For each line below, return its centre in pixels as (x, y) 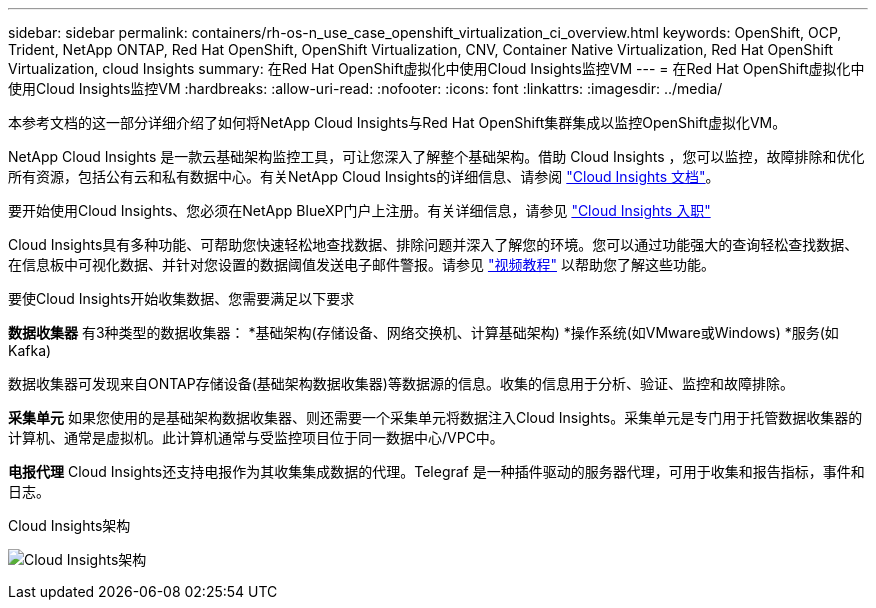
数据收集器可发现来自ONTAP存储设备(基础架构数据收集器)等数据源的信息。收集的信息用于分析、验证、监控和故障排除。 (401, 383)
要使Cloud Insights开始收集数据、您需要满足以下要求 (181, 298)
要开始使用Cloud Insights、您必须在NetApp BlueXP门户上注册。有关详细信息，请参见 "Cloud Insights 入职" (359, 210)
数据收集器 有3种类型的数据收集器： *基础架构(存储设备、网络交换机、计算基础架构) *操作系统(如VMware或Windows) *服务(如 (423, 332)
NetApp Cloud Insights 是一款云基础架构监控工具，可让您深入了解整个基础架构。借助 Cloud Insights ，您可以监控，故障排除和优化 (436, 156)
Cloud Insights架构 (69, 525)
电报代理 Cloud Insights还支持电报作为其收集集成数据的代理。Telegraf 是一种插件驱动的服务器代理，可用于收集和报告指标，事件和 (436, 471)
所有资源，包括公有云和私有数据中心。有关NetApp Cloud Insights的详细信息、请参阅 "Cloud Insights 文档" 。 (364, 176)
